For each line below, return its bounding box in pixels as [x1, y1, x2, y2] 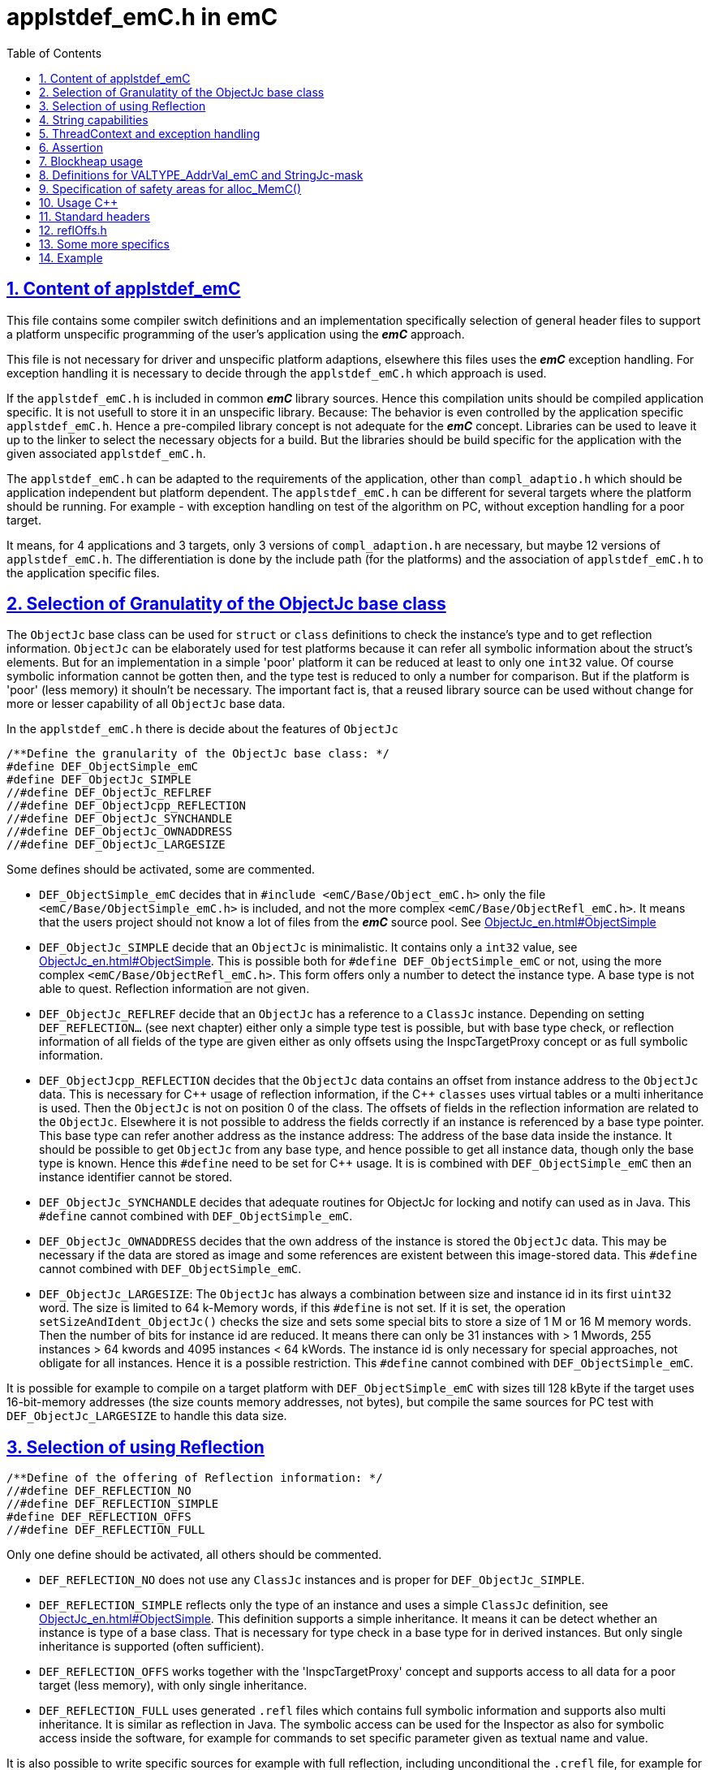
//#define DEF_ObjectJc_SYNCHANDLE [6, 812, 233, 826]
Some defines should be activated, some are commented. [6, 862, 316, 877]
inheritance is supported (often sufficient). [39, 1639, 265, 1654]
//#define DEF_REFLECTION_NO [6, 1484, 191, 1498]
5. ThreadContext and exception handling [39, 126, 260, 140]
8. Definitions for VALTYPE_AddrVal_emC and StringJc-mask [39, 167, 364, 182]
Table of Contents [6, 45, 102, 60]
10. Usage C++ [39, 195, 118, 209]
